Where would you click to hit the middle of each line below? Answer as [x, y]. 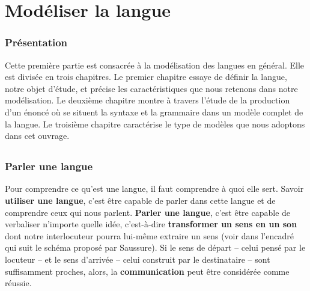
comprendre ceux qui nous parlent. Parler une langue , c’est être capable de [148, 212]
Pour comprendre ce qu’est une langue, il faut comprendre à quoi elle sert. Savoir [154, 188]
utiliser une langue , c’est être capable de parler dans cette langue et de [140, 201]
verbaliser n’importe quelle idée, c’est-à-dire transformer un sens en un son [151, 224]
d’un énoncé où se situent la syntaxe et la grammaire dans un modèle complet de [154, 112]
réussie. [18, 283]
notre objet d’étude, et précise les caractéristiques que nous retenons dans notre [151, 88]
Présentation [36, 42]
